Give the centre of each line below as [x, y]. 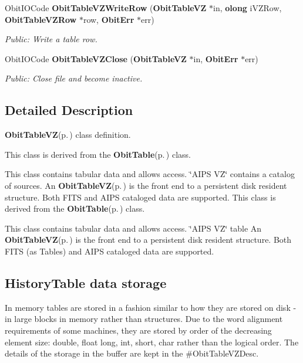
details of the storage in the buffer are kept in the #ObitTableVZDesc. [132, 353]
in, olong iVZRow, [248, 8]
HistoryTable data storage [86, 282]
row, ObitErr [109, 19]
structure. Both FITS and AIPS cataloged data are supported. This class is [140, 197]
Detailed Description [69, 110]
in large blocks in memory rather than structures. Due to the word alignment [144, 319]
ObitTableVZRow [41, 19]
